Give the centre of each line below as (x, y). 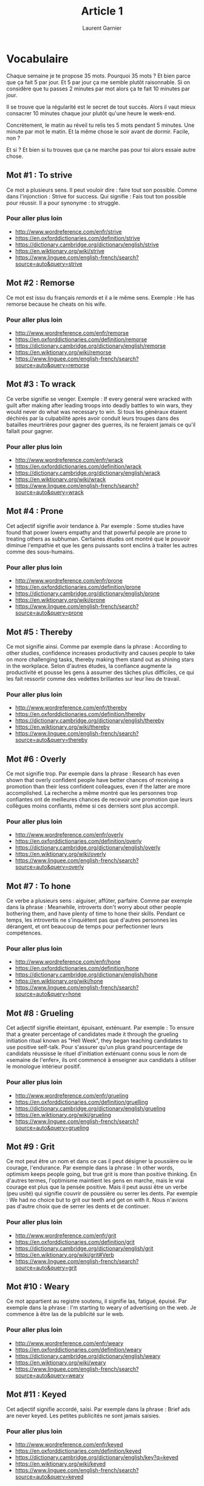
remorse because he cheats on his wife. (56, 304)
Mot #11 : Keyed (36, 1395)
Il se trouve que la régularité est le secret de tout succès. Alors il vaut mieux (101, 107)
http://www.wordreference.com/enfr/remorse (72, 333)
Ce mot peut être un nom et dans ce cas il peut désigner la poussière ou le (100, 1161)
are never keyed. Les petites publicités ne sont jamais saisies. (83, 1416)
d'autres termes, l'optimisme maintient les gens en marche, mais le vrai (95, 1181)
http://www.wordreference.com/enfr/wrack (69, 460)
